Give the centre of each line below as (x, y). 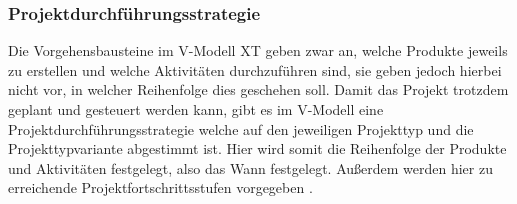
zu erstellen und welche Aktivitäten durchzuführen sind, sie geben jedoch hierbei (255, 69)
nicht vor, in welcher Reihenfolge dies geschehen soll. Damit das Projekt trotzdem (258, 89)
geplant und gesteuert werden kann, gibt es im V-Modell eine (196, 109)
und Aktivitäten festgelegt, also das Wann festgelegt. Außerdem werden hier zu (250, 167)
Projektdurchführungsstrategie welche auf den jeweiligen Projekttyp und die (241, 128)
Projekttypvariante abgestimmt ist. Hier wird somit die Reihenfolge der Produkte (257, 148)
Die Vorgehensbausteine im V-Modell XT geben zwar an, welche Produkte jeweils (258, 50)
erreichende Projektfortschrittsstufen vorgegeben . (160, 187)
